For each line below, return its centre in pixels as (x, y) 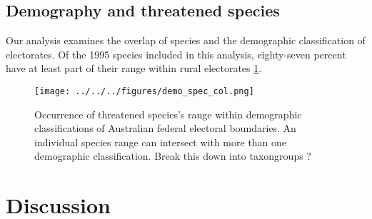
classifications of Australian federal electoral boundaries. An (165, 128)
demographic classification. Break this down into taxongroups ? (173, 156)
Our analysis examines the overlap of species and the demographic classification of (186, 40)
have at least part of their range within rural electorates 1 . (134, 68)
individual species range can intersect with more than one (161, 142)
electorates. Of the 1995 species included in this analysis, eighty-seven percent (176, 54)
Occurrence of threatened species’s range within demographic (168, 114)
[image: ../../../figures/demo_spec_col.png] (144, 91)
